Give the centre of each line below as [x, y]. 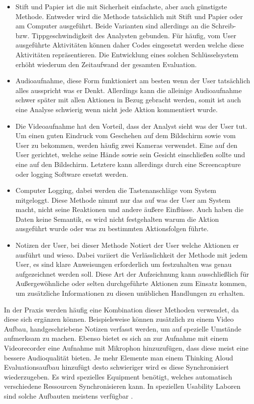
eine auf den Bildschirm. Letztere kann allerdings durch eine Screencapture [128, 164]
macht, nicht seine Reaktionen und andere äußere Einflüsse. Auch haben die [129, 209]
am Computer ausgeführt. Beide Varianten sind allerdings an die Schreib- [126, 26]
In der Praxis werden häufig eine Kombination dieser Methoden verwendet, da [121, 309]
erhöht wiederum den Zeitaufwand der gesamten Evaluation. [106, 64]
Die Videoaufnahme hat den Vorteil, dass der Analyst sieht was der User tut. [131, 126]
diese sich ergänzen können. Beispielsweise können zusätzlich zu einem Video [119, 319]
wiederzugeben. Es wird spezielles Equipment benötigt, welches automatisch [118, 376]
